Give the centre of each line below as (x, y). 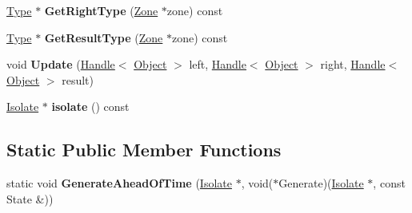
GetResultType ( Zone (104, 37)
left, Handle (218, 64)
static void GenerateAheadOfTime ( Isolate (119, 183)
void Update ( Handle (61, 64)
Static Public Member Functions (144, 150)
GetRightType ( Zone (101, 10)
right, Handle (353, 64)
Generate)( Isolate (321, 183)
